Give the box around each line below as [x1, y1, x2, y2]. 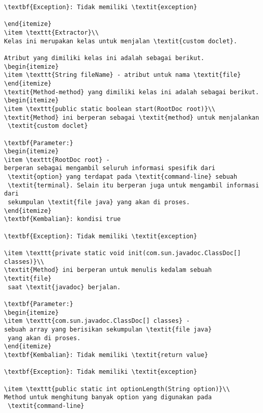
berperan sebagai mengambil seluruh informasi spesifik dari [4, 164, 216, 172]
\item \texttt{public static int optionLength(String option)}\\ [4, 385, 230, 393]
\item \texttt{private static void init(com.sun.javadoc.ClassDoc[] [4, 250, 241, 257]
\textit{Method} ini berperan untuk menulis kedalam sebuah [4, 266, 212, 274]
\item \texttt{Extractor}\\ [4, 29, 99, 36]
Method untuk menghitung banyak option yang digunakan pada [4, 394, 212, 401]
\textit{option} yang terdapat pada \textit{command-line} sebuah [8, 173, 238, 181]
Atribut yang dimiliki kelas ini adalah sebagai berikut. [4, 54, 204, 62]
